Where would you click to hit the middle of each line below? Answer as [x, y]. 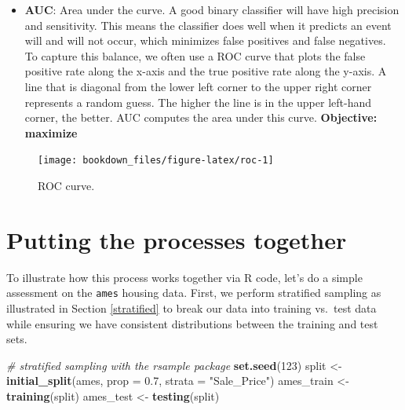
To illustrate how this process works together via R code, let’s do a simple [184, 277]
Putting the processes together [177, 239]
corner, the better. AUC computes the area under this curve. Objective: [201, 117]
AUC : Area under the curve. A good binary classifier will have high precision [212, 9]
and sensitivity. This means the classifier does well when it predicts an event [208, 25]
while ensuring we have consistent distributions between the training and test [192, 323]
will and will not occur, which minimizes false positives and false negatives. [205, 40]
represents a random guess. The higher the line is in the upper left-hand [198, 102]
